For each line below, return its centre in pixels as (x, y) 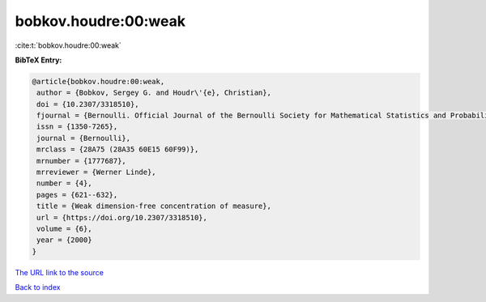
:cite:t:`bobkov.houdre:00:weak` (68, 45)
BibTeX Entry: (38, 60)
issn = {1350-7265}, (77, 127)
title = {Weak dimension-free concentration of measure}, (154, 206)
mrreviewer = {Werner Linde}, (97, 172)
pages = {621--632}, (77, 195)
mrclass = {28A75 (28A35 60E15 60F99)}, (118, 149)
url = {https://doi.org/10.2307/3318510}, (122, 217)
